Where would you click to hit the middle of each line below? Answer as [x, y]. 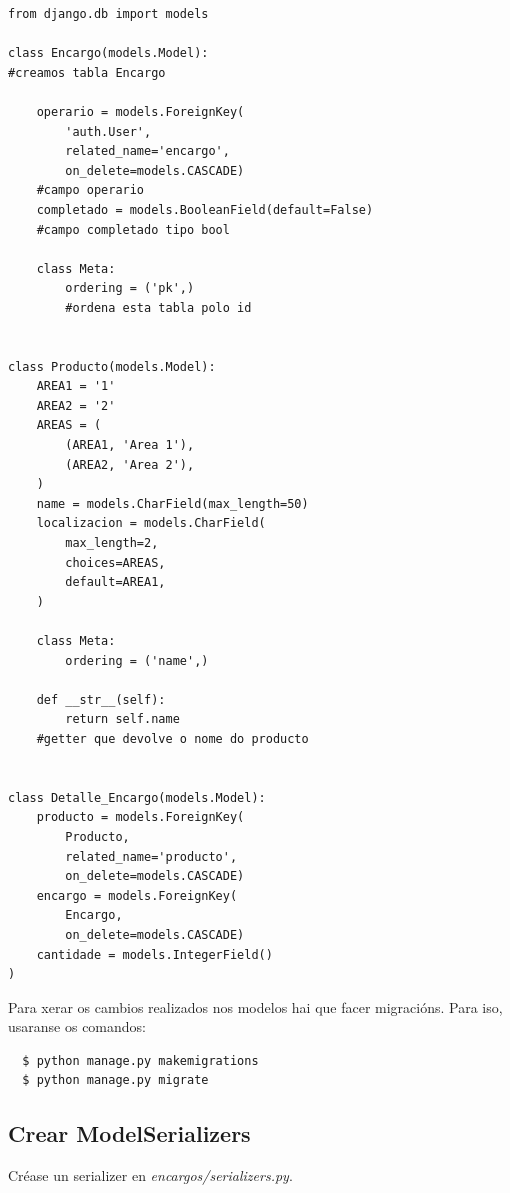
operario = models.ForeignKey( [140, 111]
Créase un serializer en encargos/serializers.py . [150, 1175]
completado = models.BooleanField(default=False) [205, 209]
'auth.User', [108, 131]
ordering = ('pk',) [130, 288]
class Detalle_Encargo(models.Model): [137, 797]
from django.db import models [108, 14]
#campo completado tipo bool [133, 229]
